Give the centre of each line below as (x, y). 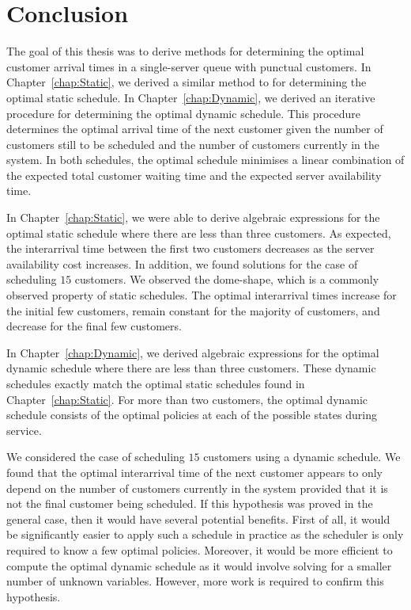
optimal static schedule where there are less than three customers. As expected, (199, 233)
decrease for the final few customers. (94, 326)
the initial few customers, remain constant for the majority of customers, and (193, 310)
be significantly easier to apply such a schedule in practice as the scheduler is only (205, 534)
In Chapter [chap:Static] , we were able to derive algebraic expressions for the (193, 217)
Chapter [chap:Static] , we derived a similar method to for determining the (187, 82)
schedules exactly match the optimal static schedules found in (156, 383)
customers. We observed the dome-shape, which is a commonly (227, 279)
